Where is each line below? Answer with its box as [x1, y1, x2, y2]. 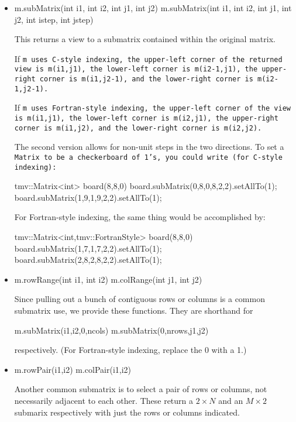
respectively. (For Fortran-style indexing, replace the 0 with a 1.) [14, 344, 247, 356]
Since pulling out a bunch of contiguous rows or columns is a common [14, 293, 265, 305]
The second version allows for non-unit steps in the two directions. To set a [14, 140, 284, 153]
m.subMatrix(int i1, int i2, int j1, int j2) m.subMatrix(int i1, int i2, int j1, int [14, 2, 292, 13]
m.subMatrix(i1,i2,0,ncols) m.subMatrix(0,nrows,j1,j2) [14, 324, 209, 336]
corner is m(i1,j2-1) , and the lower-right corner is [39, 75, 253, 84]
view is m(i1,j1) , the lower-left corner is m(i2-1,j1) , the [14, 65, 258, 74]
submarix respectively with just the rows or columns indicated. [14, 406, 240, 418]
